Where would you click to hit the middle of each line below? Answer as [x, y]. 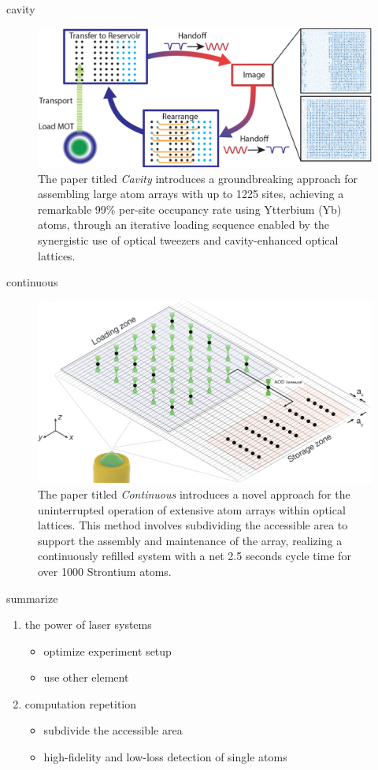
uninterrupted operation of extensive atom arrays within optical [192, 509]
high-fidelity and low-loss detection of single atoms [165, 757]
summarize [32, 598]
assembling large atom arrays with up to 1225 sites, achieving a [191, 194]
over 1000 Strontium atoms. [105, 571]
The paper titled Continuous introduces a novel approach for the [194, 493]
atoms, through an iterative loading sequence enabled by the [184, 224]
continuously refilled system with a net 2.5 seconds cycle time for [195, 556]
